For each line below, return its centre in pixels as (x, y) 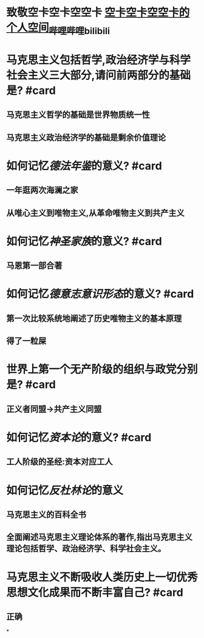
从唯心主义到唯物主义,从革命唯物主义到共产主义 (96, 213)
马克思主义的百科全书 (46, 515)
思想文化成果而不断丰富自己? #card (95, 592)
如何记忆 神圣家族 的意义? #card (84, 241)
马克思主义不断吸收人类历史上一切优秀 (102, 577)
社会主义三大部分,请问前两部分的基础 (99, 75)
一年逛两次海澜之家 (42, 190)
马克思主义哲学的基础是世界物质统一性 (78, 115)
